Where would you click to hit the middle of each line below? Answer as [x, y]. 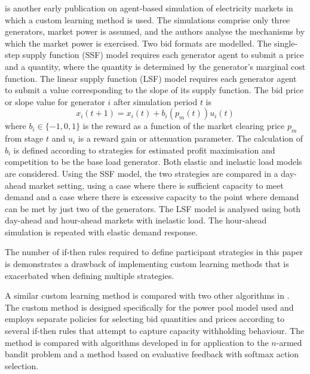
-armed [289, 342]
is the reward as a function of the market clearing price [184, 126]
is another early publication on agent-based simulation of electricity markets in [149, 8]
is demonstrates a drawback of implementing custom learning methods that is [147, 264]
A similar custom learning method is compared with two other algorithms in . [147, 295]
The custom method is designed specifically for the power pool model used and [149, 307]
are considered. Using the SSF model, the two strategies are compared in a [142, 173]
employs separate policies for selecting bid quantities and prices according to [145, 319]
